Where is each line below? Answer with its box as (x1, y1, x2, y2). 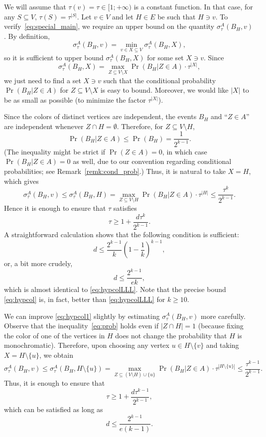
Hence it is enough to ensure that (4, 203, 106, 213)
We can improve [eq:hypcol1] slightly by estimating (4, 310, 160, 321)
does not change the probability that (115, 330, 227, 340)
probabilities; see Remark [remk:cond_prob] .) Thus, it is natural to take (4, 166, 226, 176)
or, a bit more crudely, (4, 258, 73, 269)
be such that (157, 11, 196, 21)
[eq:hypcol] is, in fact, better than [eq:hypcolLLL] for (4, 293, 165, 304)
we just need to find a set (4, 75, 81, 85)
